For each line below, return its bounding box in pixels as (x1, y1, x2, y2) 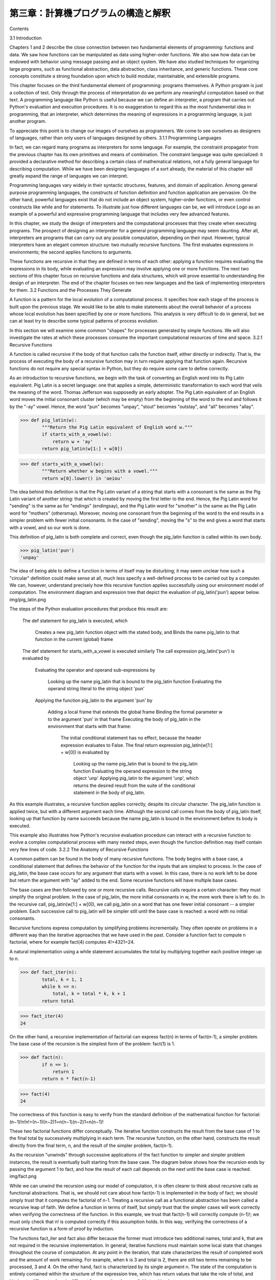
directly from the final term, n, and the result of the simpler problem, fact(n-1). (9, 1142, 173, 1148)
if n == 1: (41, 1061, 69, 1068)
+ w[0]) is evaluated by (60, 749, 109, 755)
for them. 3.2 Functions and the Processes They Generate (9, 287, 131, 293)
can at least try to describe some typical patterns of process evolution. (9, 318, 158, 324)
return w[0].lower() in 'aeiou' (41, 475, 123, 481)
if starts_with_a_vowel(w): (41, 432, 112, 437)
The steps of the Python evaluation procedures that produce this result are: (9, 606, 168, 612)
